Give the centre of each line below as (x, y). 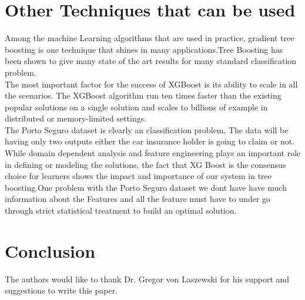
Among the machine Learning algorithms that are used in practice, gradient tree (150, 38)
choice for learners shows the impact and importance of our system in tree (138, 176)
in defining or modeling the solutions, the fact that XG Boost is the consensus (145, 164)
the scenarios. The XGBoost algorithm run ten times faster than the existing (143, 95)
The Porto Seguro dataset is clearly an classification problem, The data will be (147, 129)
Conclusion (50, 250)
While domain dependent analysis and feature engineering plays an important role (153, 153)
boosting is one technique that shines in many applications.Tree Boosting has (144, 49)
